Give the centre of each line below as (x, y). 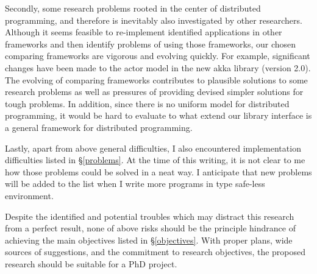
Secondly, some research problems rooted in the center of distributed (133, 8)
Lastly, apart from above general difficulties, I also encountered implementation (153, 148)
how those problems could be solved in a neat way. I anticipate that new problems (158, 171)
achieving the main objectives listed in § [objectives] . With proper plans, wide (149, 240)
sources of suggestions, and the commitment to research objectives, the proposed (155, 252)
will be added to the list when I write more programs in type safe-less (135, 184)
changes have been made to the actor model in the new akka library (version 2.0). (158, 67)
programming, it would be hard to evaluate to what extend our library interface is (158, 115)
